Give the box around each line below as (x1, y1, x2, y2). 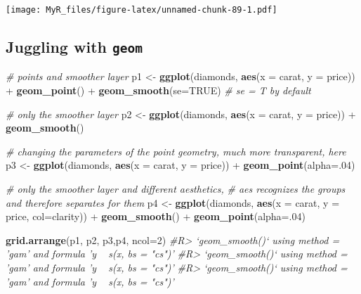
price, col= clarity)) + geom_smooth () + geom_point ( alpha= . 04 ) (6, 209, 306, 224)
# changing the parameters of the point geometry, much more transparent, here (6, 143, 346, 158)
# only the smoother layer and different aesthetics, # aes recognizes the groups (6, 181, 346, 196)
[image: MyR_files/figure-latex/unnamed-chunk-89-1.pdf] (6, 5, 277, 15)
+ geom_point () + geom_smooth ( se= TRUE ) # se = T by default (6, 83, 311, 98)
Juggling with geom (6, 36, 143, 58)
